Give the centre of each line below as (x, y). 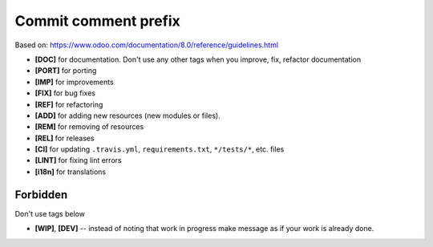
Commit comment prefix (97, 21)
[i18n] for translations (71, 172)
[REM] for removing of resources (89, 127)
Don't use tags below (50, 213)
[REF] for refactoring (69, 104)
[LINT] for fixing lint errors (78, 160)
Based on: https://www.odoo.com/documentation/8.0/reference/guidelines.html (147, 45)
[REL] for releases (65, 138)
